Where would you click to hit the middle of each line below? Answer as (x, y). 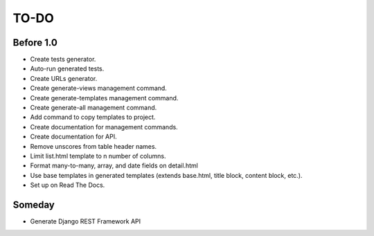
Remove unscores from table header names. (93, 146)
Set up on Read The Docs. (68, 185)
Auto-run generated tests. (67, 69)
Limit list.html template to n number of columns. (98, 156)
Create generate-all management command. (93, 108)
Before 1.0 (35, 43)
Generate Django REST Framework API (86, 221)
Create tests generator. (63, 60)
